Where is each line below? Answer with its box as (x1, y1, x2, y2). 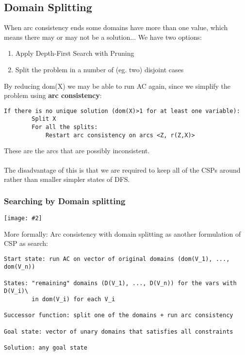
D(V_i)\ (4, 288, 29, 295)
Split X (32, 115, 56, 123)
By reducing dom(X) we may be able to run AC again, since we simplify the (4, 81, 231, 91)
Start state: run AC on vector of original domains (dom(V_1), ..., (4, 255, 230, 262)
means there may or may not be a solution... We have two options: (4, 32, 202, 42)
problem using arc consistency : (4, 90, 102, 100)
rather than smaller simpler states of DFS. (4, 174, 130, 184)
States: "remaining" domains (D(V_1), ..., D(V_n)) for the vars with (4, 279, 237, 287)
